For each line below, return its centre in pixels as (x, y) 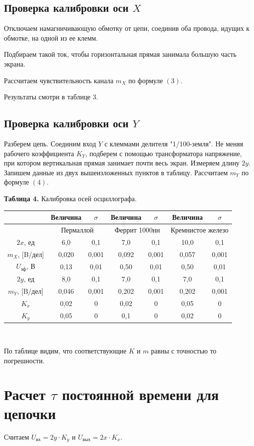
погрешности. (24, 360)
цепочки (30, 413)
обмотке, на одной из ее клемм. (51, 37)
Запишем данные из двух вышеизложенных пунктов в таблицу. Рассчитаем (116, 172)
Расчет (25, 394)
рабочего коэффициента (39, 153)
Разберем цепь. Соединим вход (50, 143)
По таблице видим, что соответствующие (65, 351)
